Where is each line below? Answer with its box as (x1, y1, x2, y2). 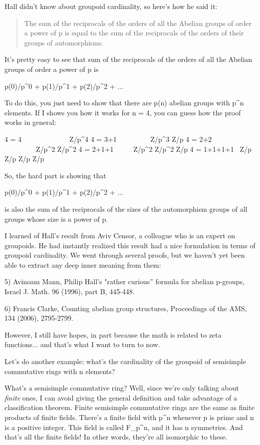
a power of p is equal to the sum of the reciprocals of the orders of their (24, 27, 244, 38)
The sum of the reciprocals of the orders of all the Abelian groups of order (24, 17, 252, 28)
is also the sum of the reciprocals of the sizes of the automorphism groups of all (4, 203, 248, 214)
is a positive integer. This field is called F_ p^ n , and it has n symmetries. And (4, 422, 243, 432)
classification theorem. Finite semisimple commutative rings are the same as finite (4, 402, 255, 413)
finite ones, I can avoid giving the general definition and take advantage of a (4, 392, 238, 403)
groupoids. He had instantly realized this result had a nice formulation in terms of (4, 240, 256, 250)
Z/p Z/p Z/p (4, 153, 44, 164)
